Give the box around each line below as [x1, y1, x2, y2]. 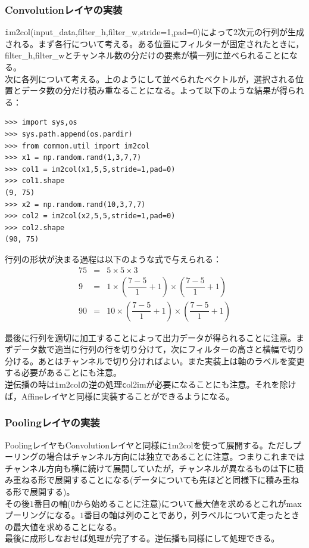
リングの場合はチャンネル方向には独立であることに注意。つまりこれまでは [13, 450, 305, 463]
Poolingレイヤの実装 [5, 415, 100, 430]
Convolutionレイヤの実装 [5, 2, 123, 17]
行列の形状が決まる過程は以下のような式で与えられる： [5, 252, 221, 265]
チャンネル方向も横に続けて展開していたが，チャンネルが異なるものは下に [5, 462, 295, 474]
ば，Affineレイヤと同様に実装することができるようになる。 [5, 389, 235, 402]
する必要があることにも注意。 [5, 366, 121, 379]
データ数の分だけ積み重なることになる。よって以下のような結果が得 [21, 84, 288, 97]
